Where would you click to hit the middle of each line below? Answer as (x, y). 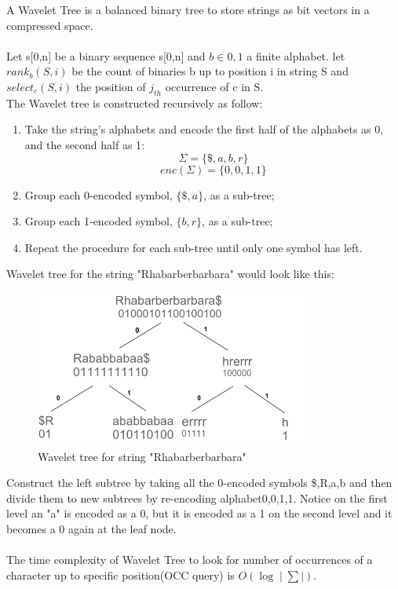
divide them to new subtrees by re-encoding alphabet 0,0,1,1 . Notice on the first (197, 498)
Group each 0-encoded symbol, (99, 194)
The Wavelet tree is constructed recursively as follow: (135, 102)
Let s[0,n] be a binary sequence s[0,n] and (106, 55)
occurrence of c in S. (214, 86)
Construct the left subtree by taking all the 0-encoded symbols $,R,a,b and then (199, 483)
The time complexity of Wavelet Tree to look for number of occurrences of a (190, 560)
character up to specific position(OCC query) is (120, 574)
